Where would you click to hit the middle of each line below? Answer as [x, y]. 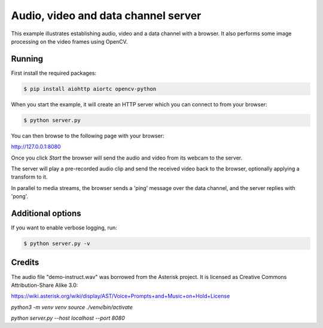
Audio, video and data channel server [106, 16]
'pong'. [20, 197]
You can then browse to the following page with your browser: [88, 136]
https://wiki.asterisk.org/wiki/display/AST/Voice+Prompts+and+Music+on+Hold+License [121, 296]
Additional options [46, 213]
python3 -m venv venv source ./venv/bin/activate [72, 307]
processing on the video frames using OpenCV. [69, 41]
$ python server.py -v [57, 244]
